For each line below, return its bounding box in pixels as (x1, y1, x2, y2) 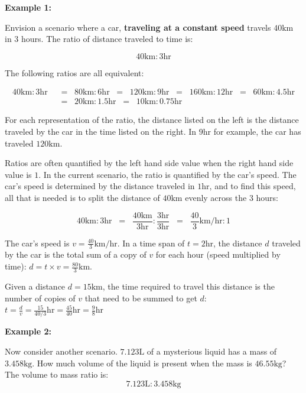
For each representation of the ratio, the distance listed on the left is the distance (5, 113, 299, 126)
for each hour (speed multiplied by (155, 248, 281, 261)
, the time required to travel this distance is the (102, 280, 275, 292)
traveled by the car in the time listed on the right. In (5, 125, 197, 138)
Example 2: (5, 325, 51, 337)
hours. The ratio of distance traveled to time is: (21, 33, 193, 45)
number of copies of (5, 291, 76, 304)
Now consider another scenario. (5, 345, 118, 357)
